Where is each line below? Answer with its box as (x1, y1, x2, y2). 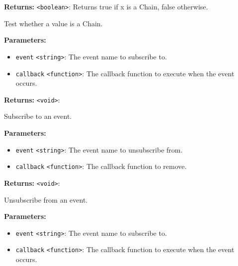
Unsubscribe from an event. (4, 194, 88, 205)
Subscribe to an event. (4, 111, 72, 121)
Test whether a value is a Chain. (4, 18, 103, 28)
